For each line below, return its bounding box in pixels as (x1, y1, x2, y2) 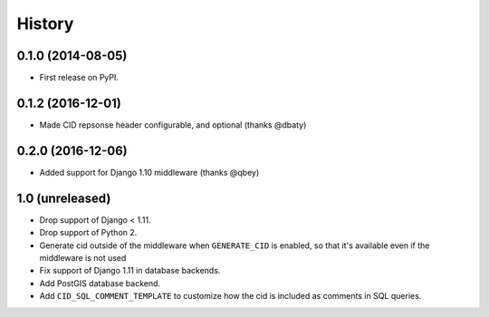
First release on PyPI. (39, 72, 120, 83)
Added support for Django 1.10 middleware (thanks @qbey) (39, 167, 260, 178)
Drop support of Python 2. (39, 227, 138, 238)
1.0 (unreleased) (16, 190, 111, 206)
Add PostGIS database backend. (39, 277, 161, 289)
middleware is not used (39, 252, 127, 263)
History (16, 14, 74, 34)
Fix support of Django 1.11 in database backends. (39, 265, 221, 276)
